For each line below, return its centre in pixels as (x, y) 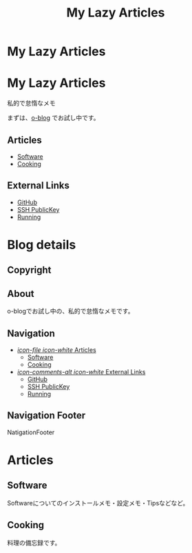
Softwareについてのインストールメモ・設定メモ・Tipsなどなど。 (98, 503)
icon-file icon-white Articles (56, 349)
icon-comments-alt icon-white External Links (81, 371)
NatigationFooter (31, 432)
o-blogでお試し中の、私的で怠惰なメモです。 (71, 311)
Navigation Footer (46, 416)
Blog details (42, 245)
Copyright (29, 270)
